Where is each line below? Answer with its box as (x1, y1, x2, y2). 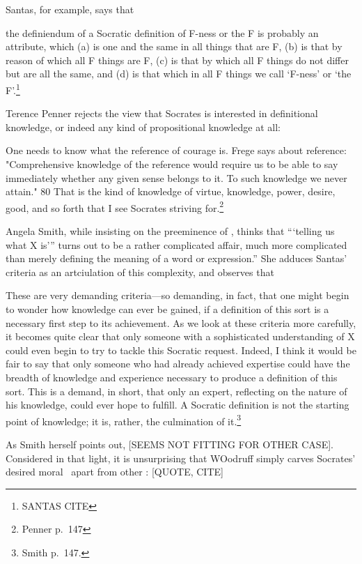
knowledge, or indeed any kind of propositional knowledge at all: (6, 119, 281, 134)
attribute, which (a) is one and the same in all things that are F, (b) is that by (6, 39, 343, 54)
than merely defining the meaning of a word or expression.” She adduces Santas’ (6, 251, 347, 266)
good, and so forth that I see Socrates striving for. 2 (6, 198, 224, 215)
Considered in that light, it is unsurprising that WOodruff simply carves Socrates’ (6, 450, 356, 465)
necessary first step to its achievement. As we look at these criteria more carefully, (6, 315, 356, 330)
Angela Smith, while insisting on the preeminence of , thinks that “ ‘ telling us (6, 224, 335, 238)
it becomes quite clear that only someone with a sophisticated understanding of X (6, 329, 355, 344)
